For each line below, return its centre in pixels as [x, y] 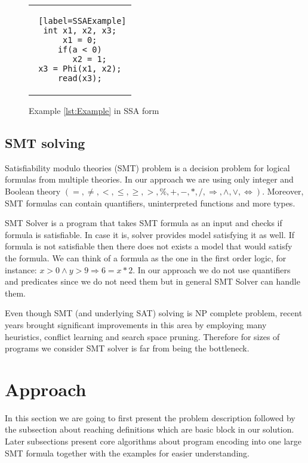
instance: [21, 269]
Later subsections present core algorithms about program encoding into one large [153, 441]
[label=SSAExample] [82, 21]
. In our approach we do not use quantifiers [212, 269]
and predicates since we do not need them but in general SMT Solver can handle [153, 281]
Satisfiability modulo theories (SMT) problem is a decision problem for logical [147, 167]
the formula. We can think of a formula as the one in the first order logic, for [146, 257]
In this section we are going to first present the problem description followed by [150, 417]
